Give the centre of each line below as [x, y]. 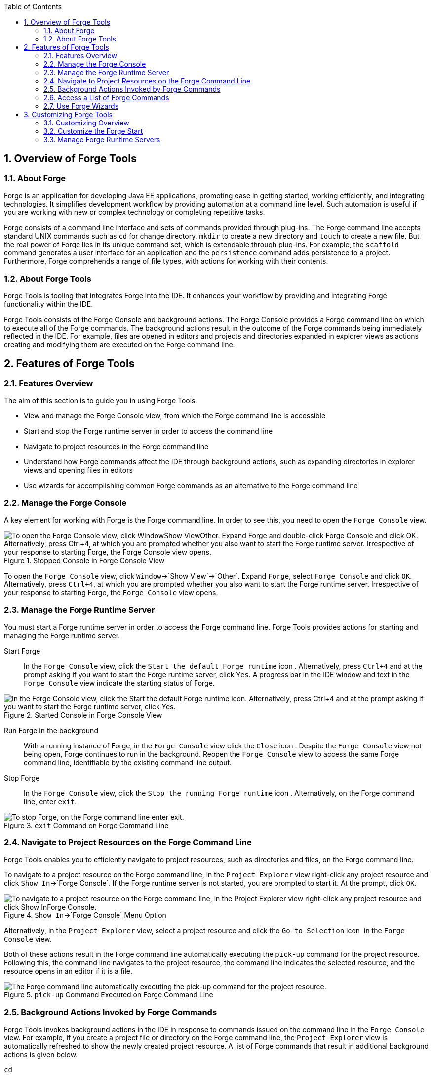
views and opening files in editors [78, 470]
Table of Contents [33, 7]
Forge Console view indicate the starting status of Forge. [119, 683]
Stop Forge [22, 778]
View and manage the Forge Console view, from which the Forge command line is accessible [175, 416]
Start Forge [22, 651]
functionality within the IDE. [49, 304]
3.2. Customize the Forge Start [93, 131]
